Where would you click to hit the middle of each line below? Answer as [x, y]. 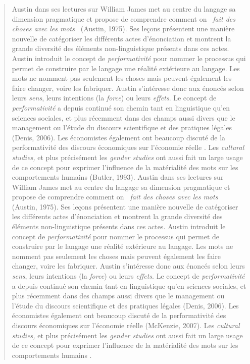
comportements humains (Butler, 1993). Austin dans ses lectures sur [118, 177]
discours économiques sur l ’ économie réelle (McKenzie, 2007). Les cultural [126, 325]
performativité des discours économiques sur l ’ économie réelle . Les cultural [128, 147]
